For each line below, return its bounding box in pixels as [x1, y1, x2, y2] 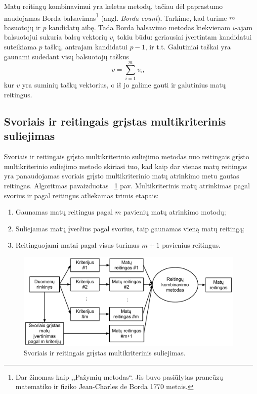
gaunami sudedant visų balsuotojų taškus [4, 51, 129, 61]
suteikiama [4, 42, 37, 52]
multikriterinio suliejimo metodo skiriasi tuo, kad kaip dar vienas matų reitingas [4, 161, 248, 171]
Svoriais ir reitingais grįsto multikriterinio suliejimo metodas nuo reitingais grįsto [4, 151, 249, 162]
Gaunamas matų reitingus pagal [15, 207, 113, 217]
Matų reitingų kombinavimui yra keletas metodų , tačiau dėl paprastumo [4, 1, 223, 11]
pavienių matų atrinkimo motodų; [123, 207, 226, 217]
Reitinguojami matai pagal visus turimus [15, 240, 139, 250]
